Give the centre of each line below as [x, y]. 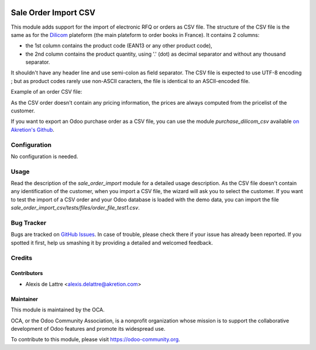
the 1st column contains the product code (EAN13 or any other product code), [119, 46]
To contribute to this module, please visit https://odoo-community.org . [96, 339]
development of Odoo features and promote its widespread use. [88, 328]
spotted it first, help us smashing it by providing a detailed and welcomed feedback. [112, 242]
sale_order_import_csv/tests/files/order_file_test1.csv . [75, 208]
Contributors [27, 273]
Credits [21, 258]
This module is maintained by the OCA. [58, 310]
